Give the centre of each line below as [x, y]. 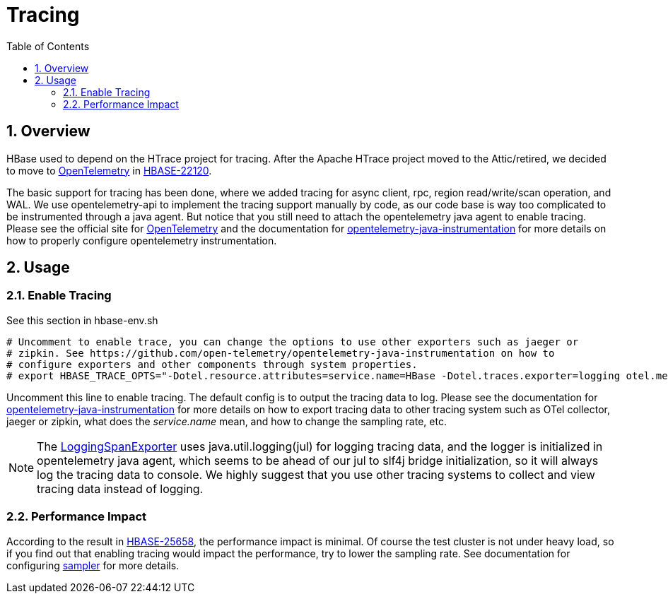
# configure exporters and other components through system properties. [212, 364]
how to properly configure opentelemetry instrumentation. [142, 240]
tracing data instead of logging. [120, 488]
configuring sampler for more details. [93, 565]
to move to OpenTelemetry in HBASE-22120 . [109, 170]
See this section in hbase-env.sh [82, 320]
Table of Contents [48, 46]
